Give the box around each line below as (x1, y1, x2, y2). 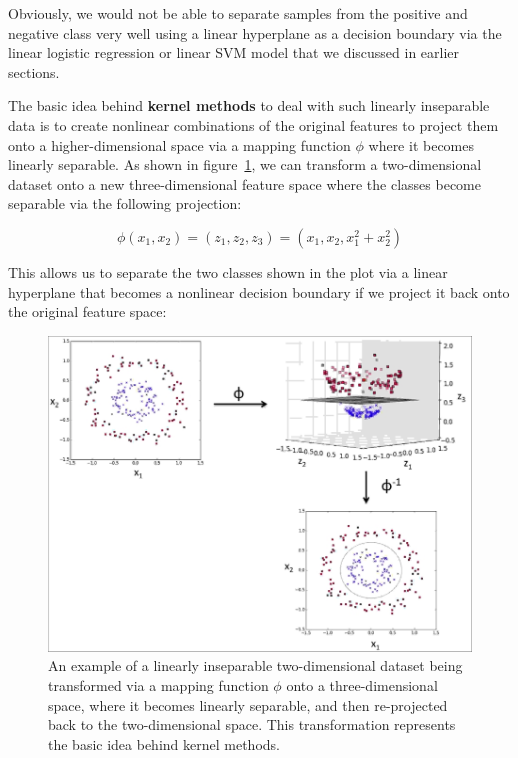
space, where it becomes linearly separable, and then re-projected (48, 694, 448, 715)
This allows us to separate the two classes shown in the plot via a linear (8, 261, 448, 282)
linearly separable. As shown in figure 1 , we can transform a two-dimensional (8, 154, 482, 175)
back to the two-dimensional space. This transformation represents (48, 714, 456, 735)
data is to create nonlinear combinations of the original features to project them (8, 114, 499, 135)
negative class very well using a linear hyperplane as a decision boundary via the (8, 22, 502, 43)
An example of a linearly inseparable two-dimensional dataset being (48, 655, 463, 676)
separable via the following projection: (8, 193, 242, 214)
